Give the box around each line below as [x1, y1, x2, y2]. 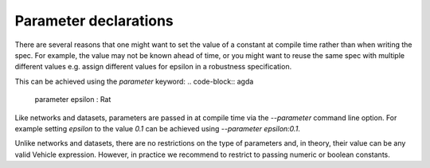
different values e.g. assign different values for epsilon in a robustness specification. [14, 62, 292, 72]
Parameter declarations [14, 12, 174, 29]
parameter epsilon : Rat [34, 95, 111, 104]
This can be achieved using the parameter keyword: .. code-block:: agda [14, 76, 254, 86]
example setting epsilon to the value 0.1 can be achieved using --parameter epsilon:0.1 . [14, 123, 300, 133]
